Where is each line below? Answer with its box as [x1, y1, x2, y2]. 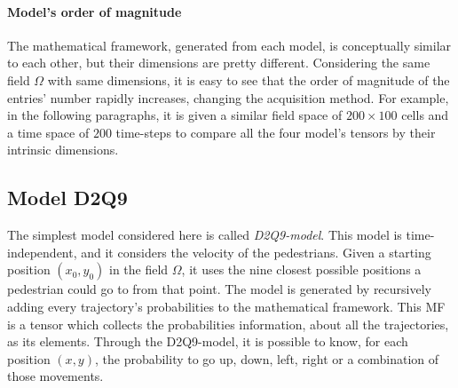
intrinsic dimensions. [7, 140, 119, 159]
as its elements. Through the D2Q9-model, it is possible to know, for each [7, 332, 408, 351]
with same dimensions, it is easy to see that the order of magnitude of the [47, 70, 450, 89]
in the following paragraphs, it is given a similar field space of [7, 106, 343, 124]
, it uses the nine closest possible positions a [181, 260, 422, 279]
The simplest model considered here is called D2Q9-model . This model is [7, 226, 402, 244]
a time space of [7, 123, 90, 141]
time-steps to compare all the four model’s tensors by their [115, 123, 436, 141]
